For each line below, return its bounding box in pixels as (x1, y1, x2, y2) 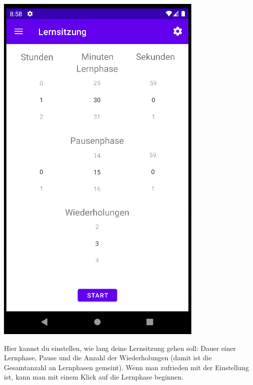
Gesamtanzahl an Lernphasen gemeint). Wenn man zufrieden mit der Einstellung (4, 362, 249, 372)
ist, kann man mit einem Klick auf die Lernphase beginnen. (4, 372, 184, 382)
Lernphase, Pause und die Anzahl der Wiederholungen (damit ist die (4, 352, 212, 363)
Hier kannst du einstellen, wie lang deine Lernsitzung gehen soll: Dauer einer (4, 342, 236, 353)
